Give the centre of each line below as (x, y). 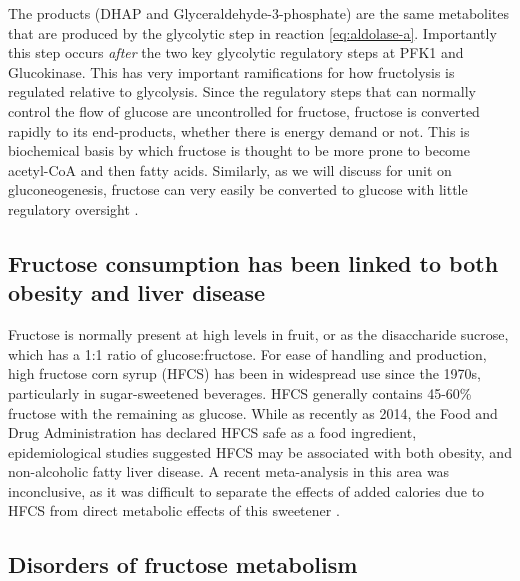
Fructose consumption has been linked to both (253, 262)
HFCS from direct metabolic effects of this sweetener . (174, 510)
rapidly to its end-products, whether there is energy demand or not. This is (239, 130)
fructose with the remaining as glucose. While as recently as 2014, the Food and (253, 412)
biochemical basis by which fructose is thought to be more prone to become (239, 150)
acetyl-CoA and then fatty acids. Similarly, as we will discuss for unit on (230, 169)
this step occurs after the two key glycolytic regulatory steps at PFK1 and (236, 52)
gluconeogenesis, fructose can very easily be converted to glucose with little (238, 189)
